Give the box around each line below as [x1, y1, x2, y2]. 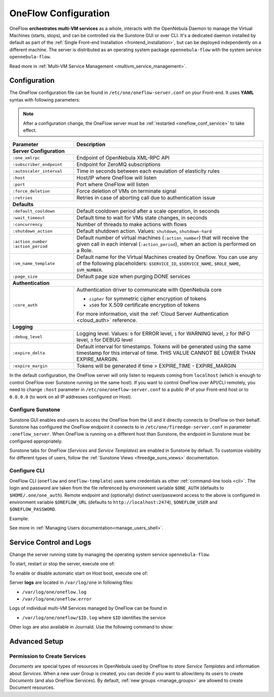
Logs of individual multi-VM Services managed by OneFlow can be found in [9, 605, 167, 611]
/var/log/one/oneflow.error [22, 596, 92, 602]
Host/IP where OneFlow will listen [76, 174, 157, 181]
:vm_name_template [12, 260, 55, 266]
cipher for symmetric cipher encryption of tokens [89, 295, 207, 302]
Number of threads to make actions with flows [76, 221, 187, 228]
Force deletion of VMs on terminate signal [76, 188, 177, 195]
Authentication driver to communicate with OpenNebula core [76, 286, 222, 293]
